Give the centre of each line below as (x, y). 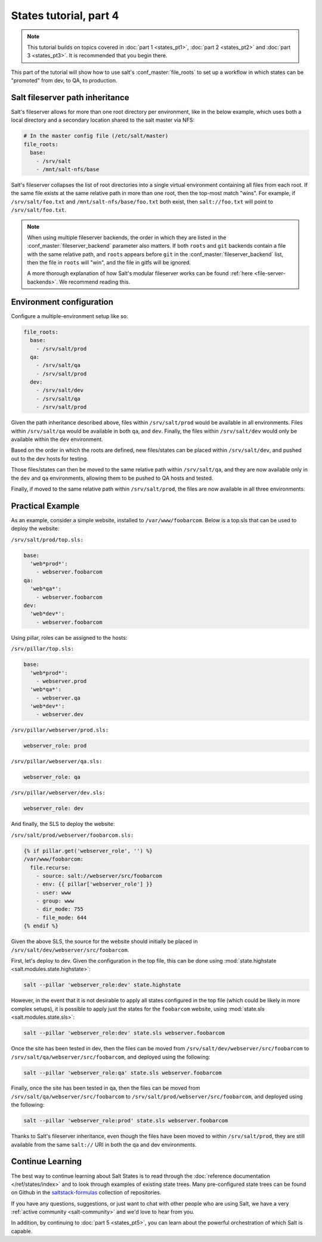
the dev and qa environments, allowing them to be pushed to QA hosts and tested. (112, 478)
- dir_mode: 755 (60, 909)
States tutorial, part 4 (65, 16)
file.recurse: (51, 867)
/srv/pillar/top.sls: (43, 649)
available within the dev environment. (57, 439)
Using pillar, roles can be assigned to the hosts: (69, 637)
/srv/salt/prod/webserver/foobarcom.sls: (72, 835)
